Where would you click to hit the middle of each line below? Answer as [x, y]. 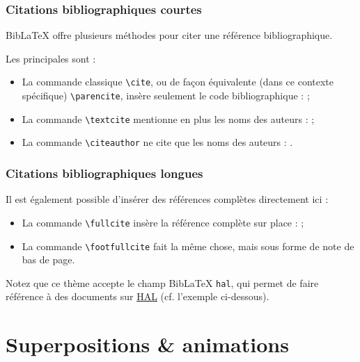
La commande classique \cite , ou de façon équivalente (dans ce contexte [178, 82]
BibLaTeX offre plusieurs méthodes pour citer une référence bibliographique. [169, 35]
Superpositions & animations [147, 344]
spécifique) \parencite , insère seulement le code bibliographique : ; [166, 96]
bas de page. [48, 260]
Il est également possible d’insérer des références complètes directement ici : [167, 199]
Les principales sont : [51, 58]
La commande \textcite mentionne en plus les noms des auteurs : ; [168, 118]
